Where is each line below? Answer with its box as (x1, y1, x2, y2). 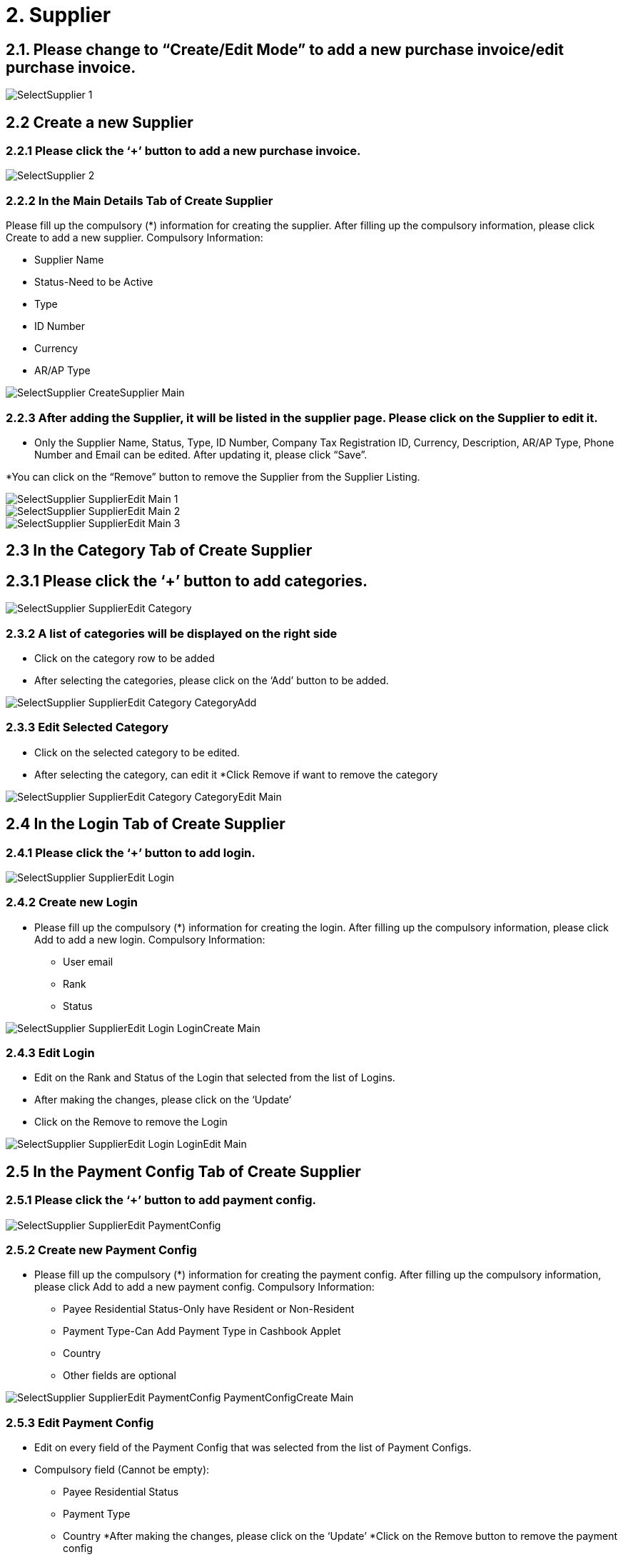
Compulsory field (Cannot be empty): (34, 1463, 210, 1476)
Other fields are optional (63, 1369, 176, 1382)
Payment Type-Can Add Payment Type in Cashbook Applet (63, 1325, 341, 1338)
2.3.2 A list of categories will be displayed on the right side (6, 626, 338, 641)
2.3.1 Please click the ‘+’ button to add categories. (6, 571, 368, 590)
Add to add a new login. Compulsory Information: (34, 933, 265, 946)
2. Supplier (6, 3, 111, 27)
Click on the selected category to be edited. (34, 746, 240, 759)
